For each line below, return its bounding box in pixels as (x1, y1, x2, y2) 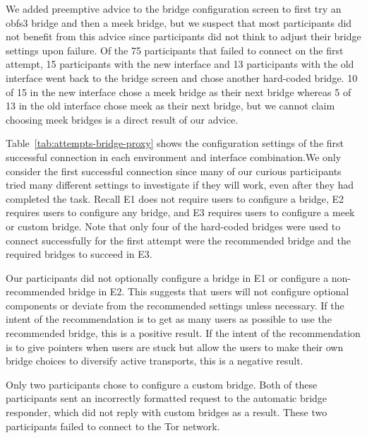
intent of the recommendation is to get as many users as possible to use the (6, 312, 332, 326)
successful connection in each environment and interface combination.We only (6, 149, 342, 164)
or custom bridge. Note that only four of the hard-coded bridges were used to (6, 218, 341, 233)
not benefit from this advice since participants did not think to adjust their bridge (6, 29, 361, 44)
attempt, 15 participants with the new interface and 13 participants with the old (6, 57, 354, 71)
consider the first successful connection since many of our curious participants (6, 163, 342, 178)
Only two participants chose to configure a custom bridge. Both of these (6, 377, 318, 391)
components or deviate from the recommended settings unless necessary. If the (6, 297, 344, 312)
